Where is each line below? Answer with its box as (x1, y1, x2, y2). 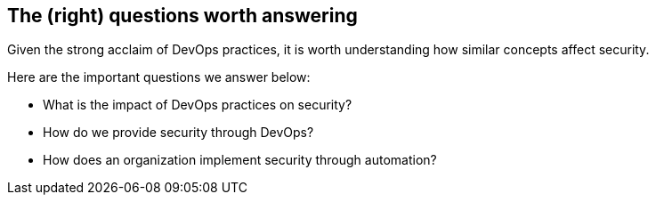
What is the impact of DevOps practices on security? (43, 97, 352, 113)
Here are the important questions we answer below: (7, 69, 311, 85)
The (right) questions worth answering (7, 4, 358, 27)
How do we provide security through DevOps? (43, 125, 314, 141)
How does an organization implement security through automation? (43, 152, 437, 168)
